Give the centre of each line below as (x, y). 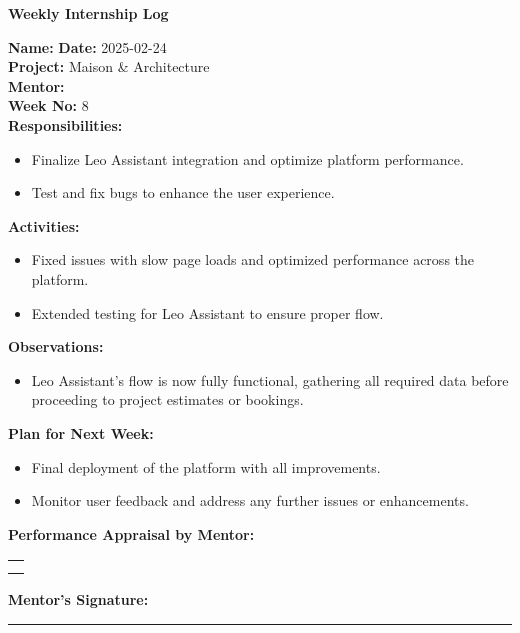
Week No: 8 (48, 105)
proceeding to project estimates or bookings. (167, 399)
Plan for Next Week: (81, 432)
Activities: (44, 225)
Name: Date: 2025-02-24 (87, 46)
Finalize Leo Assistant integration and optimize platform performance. (247, 158)
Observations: (56, 346)
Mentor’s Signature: (78, 599)
